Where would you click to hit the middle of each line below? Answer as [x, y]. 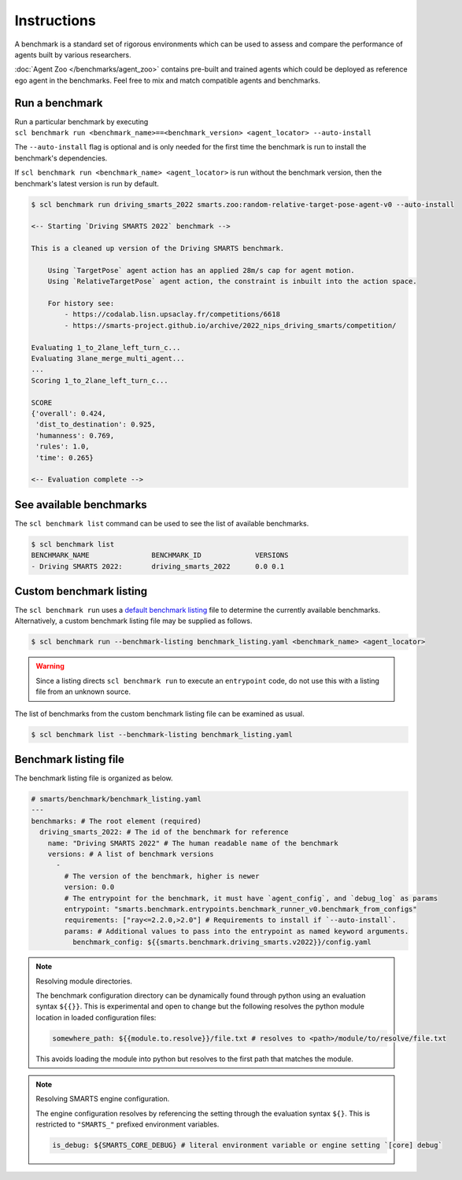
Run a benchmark [59, 103]
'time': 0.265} [65, 457]
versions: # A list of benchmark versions [131, 854]
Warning [50, 666]
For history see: [81, 304]
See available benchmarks [81, 505]
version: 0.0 [89, 887]
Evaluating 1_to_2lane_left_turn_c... [106, 347]
